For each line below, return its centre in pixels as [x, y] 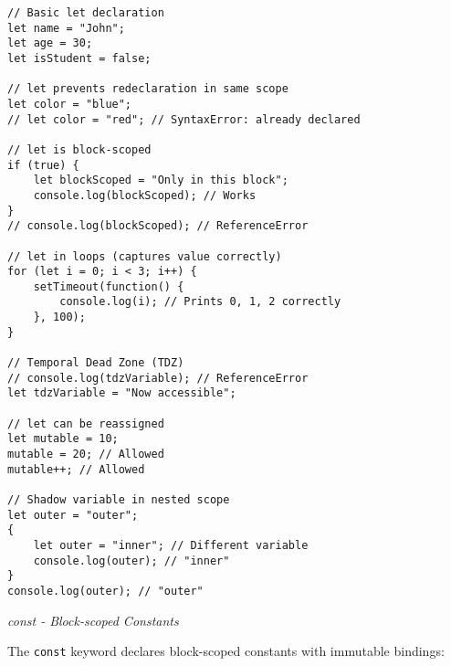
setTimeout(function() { [109, 286]
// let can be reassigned [86, 423]
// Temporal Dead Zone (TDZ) [96, 363]
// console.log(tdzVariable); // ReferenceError [158, 378]
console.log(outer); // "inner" [131, 560]
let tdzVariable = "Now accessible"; [122, 393]
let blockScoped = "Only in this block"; [161, 180]
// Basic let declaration [86, 13]
